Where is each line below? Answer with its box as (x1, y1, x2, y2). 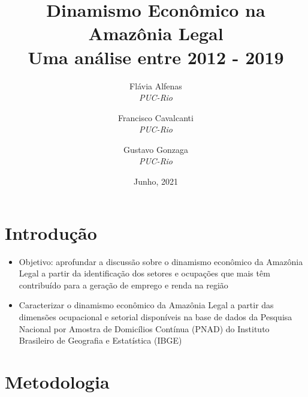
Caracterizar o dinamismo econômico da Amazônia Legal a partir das (19, 299, 274, 311)
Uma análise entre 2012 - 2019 (28, 44, 284, 69)
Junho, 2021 (133, 175, 179, 188)
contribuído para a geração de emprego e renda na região (19, 278, 228, 291)
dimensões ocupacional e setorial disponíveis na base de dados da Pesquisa (19, 310, 292, 323)
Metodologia (5, 369, 110, 393)
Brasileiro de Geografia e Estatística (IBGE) (19, 334, 182, 347)
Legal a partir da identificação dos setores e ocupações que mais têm (19, 267, 270, 279)
